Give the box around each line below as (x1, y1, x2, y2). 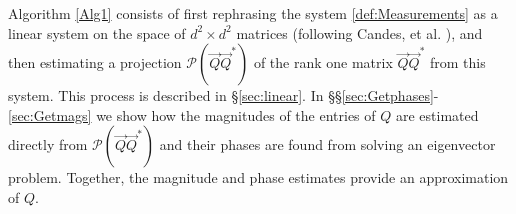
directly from (8, 134, 88, 155)
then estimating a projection (8, 52, 182, 73)
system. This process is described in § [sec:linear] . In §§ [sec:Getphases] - (8, 85, 439, 106)
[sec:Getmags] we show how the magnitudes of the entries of (8, 104, 376, 125)
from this (429, 52, 486, 73)
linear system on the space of (8, 22, 186, 43)
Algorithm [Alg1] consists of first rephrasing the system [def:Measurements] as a (8, 3, 498, 23)
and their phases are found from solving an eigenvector (159, 134, 496, 155)
